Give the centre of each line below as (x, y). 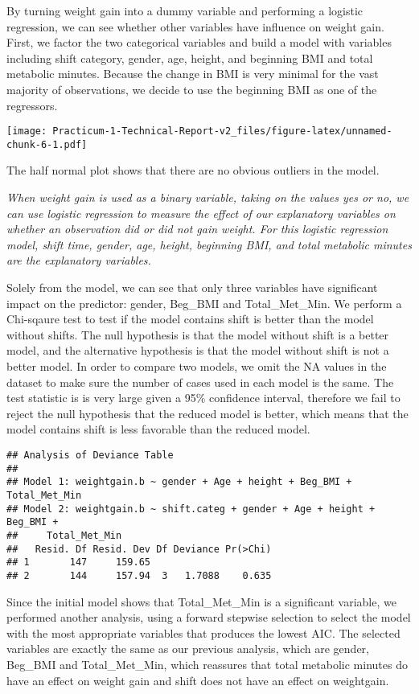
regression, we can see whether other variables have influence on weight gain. (195, 26)
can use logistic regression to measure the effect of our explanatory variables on (201, 213)
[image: (27, 131)
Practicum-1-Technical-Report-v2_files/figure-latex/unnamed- (222, 131)
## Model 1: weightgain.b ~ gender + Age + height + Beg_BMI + (179, 482)
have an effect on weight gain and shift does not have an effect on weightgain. (198, 680)
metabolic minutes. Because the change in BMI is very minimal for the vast (193, 74)
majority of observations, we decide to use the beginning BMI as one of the (192, 89)
